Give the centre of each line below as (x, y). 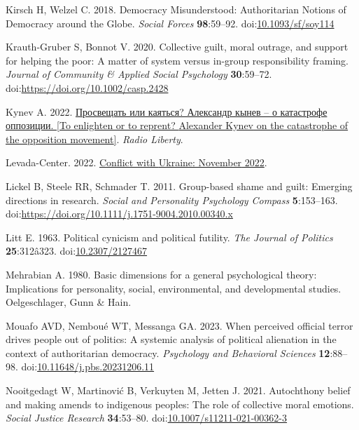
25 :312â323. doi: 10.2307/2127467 (77, 251)
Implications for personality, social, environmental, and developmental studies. (174, 288)
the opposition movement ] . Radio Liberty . (94, 139)
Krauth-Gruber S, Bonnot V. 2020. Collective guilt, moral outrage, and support (177, 47)
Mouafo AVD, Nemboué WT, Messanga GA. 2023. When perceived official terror (179, 325)
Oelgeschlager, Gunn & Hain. (69, 302)
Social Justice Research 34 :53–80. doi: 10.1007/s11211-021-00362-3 (147, 418)
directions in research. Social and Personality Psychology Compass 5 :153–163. (172, 200)
